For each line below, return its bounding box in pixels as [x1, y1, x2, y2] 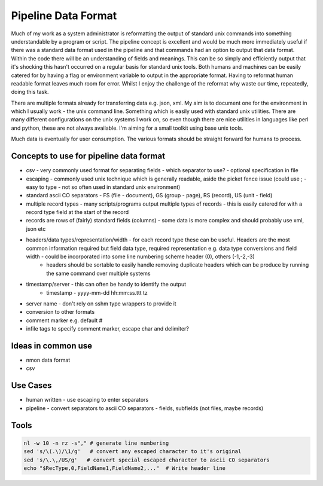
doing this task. [11, 88, 49, 96]
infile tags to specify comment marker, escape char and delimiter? [26, 325, 190, 332]
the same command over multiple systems [46, 270, 151, 277]
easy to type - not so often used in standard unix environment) [26, 183, 181, 191]
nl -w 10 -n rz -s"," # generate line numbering [23, 439, 169, 447]
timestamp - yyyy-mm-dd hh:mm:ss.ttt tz [46, 289, 148, 296]
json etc [26, 225, 46, 233]
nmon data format [26, 356, 71, 364]
